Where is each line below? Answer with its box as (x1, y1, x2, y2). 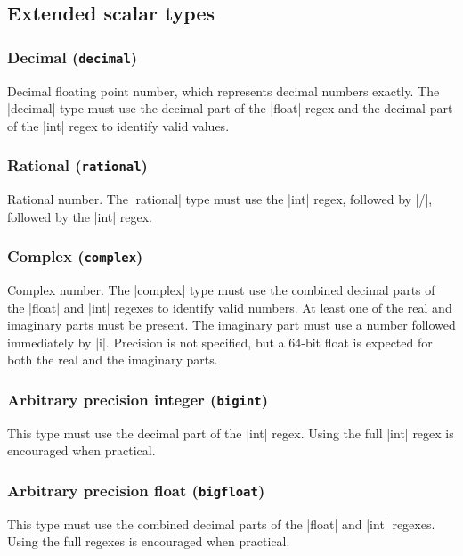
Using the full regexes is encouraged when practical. (7, 532, 290, 551)
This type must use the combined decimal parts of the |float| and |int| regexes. (7, 514, 435, 533)
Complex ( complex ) (7, 245, 143, 267)
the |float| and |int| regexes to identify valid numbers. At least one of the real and (7, 298, 452, 316)
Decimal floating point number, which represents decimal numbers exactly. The (7, 81, 440, 100)
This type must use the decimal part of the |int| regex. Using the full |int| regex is (7, 423, 454, 442)
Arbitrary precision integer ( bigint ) (7, 388, 268, 410)
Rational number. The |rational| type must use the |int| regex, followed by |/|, (7, 190, 433, 208)
